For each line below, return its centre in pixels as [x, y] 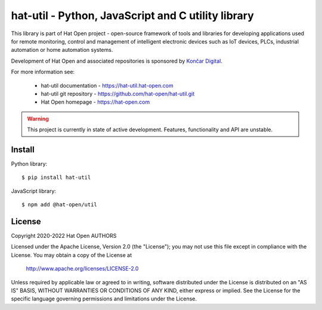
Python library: [29, 163]
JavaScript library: [34, 191]
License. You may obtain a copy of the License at [72, 255]
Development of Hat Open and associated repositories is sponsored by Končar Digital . [117, 61]
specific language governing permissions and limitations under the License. [104, 299]
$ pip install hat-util [56, 178]
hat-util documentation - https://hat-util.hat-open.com [107, 85]
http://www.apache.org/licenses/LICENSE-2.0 [82, 269]
